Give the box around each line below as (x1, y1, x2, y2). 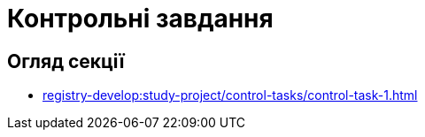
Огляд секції (7, 49, 125, 72)
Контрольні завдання (7, 4, 274, 34)
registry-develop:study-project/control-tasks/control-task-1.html (42, 88, 418, 103)
